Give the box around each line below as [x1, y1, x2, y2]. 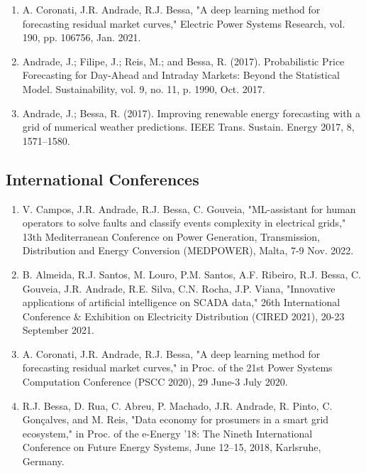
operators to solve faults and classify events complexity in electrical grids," [22, 215, 346, 230]
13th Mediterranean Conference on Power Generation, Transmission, [22, 229, 321, 244]
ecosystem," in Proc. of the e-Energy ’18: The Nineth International [22, 425, 313, 440]
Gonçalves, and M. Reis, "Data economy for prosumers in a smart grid [22, 412, 329, 427]
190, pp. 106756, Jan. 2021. [22, 30, 141, 45]
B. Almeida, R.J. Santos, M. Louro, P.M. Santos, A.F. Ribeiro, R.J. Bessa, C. [22, 266, 361, 281]
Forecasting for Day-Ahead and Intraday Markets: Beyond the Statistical [22, 67, 340, 82]
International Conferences [6, 168, 199, 190]
